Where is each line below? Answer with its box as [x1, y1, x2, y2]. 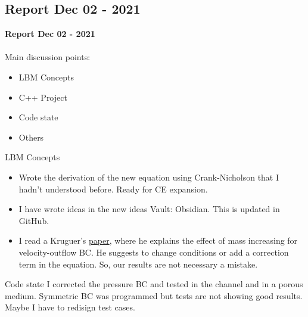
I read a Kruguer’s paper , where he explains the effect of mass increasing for [18, 234, 298, 247]
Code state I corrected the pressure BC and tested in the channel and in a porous [5, 278, 303, 290]
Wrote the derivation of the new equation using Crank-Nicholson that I [18, 170, 279, 183]
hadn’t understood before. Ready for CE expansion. [18, 182, 208, 195]
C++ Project [18, 91, 67, 103]
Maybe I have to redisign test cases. [5, 301, 135, 313]
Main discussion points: [5, 51, 91, 63]
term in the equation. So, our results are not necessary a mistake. [18, 257, 258, 270]
